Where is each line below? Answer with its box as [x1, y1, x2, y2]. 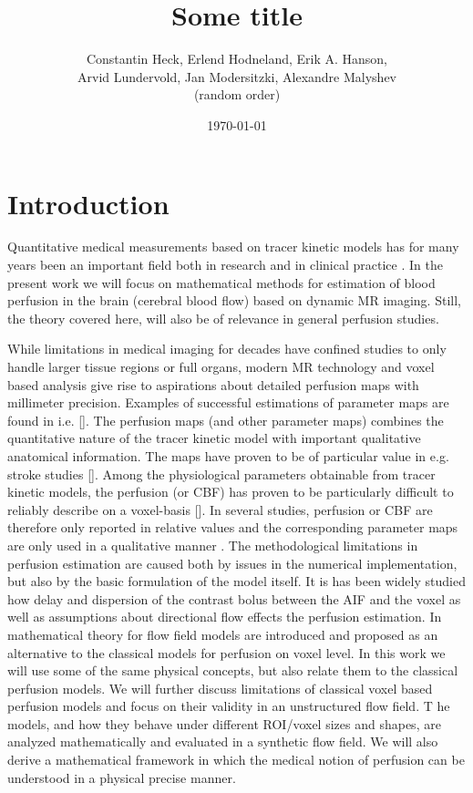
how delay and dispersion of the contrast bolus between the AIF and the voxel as [7, 589, 461, 608]
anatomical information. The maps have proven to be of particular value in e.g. [7, 446, 449, 465]
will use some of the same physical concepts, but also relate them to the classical [7, 661, 458, 680]
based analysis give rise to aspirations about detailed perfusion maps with [7, 375, 419, 394]
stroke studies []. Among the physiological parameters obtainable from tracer [7, 464, 436, 483]
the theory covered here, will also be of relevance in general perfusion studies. [7, 308, 439, 327]
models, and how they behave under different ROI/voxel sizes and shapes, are [7, 714, 441, 733]
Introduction [7, 184, 170, 221]
